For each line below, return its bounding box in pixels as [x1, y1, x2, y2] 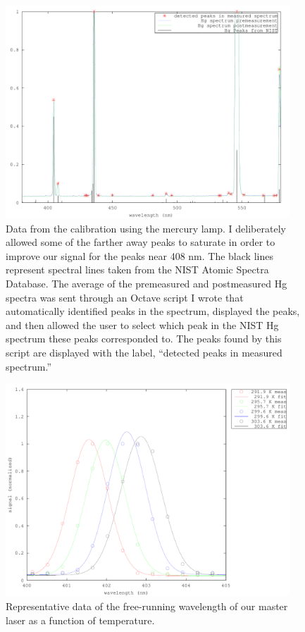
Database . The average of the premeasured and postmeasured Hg [6, 276, 287, 291]
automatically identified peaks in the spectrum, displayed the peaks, [6, 304, 300, 318]
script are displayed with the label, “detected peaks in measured [6, 345, 282, 360]
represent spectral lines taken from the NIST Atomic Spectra [6, 262, 269, 277]
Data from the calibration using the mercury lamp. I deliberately [6, 221, 286, 235]
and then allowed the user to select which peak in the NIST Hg [6, 317, 279, 332]
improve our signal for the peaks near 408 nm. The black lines [6, 248, 273, 263]
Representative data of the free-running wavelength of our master [6, 598, 288, 613]
